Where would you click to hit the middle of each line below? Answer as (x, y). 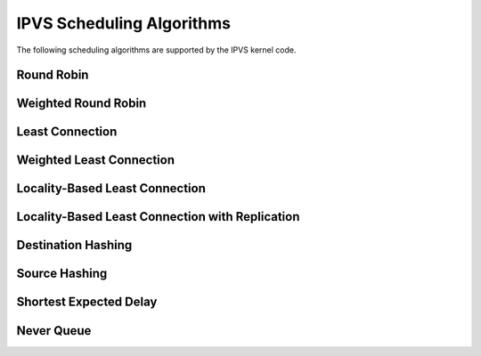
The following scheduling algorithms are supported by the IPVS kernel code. (156, 50)
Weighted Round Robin (82, 104)
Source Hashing (62, 274)
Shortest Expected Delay (87, 302)
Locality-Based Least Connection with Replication (158, 217)
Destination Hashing (74, 245)
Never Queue (54, 331)
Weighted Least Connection (96, 160)
